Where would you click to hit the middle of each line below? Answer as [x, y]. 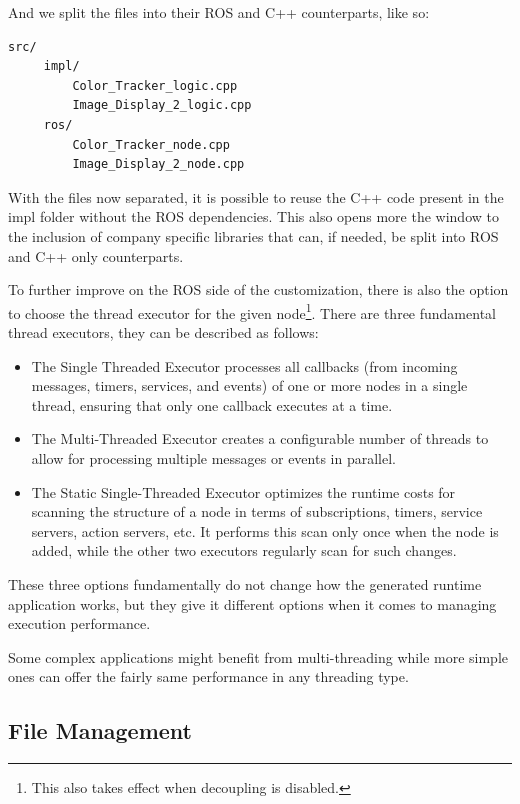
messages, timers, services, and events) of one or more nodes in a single [249, 385]
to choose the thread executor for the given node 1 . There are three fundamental [252, 311]
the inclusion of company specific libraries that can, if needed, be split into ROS [253, 235]
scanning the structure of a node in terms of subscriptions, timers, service [257, 511]
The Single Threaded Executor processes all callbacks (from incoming [244, 365]
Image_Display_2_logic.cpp [162, 105]
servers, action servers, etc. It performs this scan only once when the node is [265, 530]
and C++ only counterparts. [96, 255]
